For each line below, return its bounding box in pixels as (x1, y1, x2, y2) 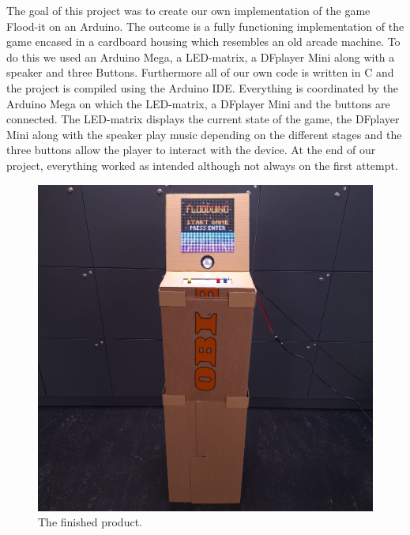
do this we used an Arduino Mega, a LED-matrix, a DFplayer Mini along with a (6, 48, 395, 65)
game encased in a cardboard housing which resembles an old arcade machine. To (6, 33, 401, 50)
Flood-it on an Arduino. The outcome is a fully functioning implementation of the (6, 17, 404, 34)
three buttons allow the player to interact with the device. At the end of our (6, 141, 376, 158)
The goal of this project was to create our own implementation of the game (6, 2, 371, 18)
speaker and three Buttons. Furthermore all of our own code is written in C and (6, 64, 394, 81)
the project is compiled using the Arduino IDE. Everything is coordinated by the (6, 79, 399, 96)
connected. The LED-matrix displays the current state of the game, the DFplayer (6, 111, 400, 127)
